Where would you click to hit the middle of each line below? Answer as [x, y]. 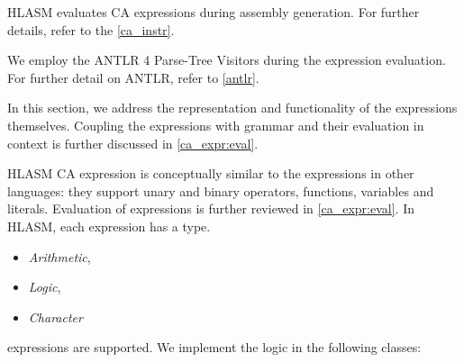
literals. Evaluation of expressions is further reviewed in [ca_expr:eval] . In [211, 208]
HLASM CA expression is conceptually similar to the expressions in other [211, 173]
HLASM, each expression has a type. [109, 226]
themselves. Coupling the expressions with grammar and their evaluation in [216, 125]
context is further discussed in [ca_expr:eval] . [133, 143]
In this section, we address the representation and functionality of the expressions [232, 108]
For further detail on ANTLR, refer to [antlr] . [133, 77]
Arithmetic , [59, 256]
